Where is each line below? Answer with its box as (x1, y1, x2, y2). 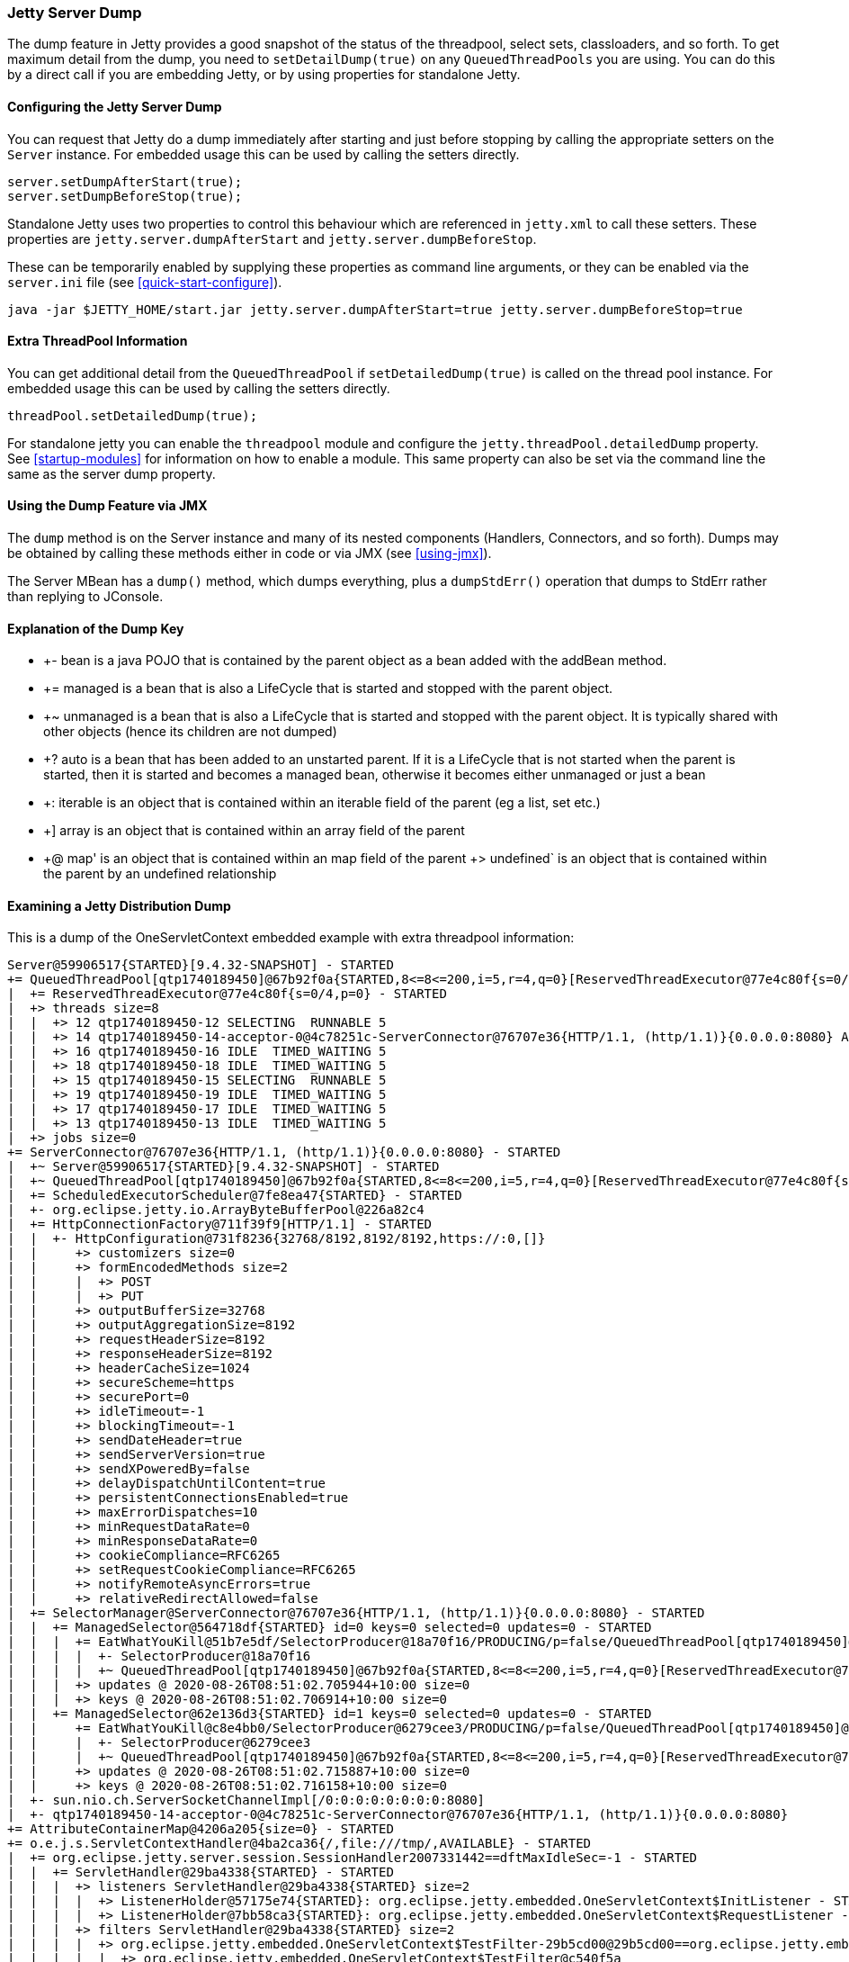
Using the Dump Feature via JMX (7, 498, 208, 514)
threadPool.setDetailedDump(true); (7, 408, 258, 423)
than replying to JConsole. (7, 589, 164, 605)
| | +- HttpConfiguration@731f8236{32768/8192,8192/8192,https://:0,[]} (7, 1231, 546, 1246)
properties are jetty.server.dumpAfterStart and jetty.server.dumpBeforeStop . (7, 230, 537, 247)
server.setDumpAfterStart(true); (7, 174, 243, 189)
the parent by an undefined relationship (43, 866, 277, 882)
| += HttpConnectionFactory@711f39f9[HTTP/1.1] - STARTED (7, 1217, 433, 1232)
